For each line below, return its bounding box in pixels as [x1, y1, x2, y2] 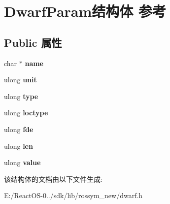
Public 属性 [4, 34, 62, 50]
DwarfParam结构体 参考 [4, 1, 167, 21]
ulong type [4, 91, 38, 101]
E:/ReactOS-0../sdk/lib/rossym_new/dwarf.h [4, 190, 143, 201]
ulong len [4, 140, 33, 151]
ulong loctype [4, 107, 48, 118]
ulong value [4, 157, 41, 168]
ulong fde [4, 124, 34, 134]
